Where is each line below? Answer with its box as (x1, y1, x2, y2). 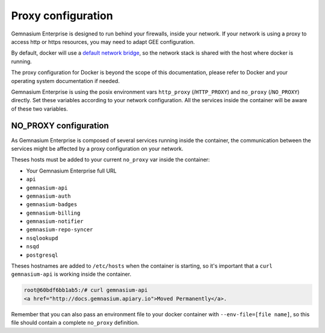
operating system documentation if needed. (11, 77, 120, 84)
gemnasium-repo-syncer (26, 226, 93, 233)
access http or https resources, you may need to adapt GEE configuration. (11, 38, 195, 45)
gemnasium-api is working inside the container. (11, 270, 132, 278)
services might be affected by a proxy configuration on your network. (11, 145, 184, 152)
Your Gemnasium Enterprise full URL (26, 167, 117, 174)
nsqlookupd (26, 234, 58, 242)
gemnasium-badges (26, 201, 78, 208)
